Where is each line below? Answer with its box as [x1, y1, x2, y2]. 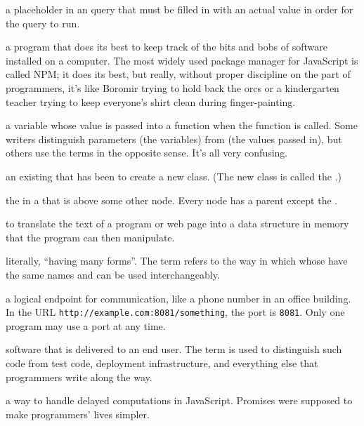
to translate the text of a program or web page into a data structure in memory [6, 216, 349, 231]
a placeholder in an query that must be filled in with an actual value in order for [6, 2, 353, 16]
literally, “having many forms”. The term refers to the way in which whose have [6, 253, 348, 268]
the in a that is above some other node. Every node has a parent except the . [6, 192, 338, 207]
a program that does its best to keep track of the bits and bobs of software [6, 39, 327, 54]
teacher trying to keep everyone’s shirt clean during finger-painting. [6, 94, 296, 109]
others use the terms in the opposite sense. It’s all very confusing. [6, 145, 288, 160]
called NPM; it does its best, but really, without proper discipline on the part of [6, 67, 351, 81]
